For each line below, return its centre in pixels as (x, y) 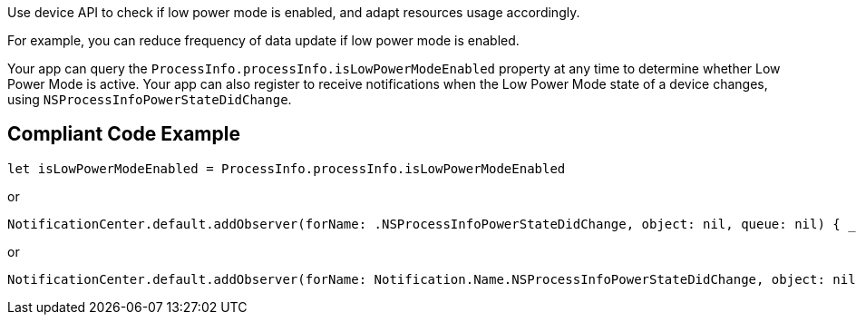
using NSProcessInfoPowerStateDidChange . (150, 99)
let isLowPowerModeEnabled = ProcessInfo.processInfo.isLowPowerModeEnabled (287, 168)
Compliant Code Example (124, 134)
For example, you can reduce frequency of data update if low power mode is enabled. (263, 40)
